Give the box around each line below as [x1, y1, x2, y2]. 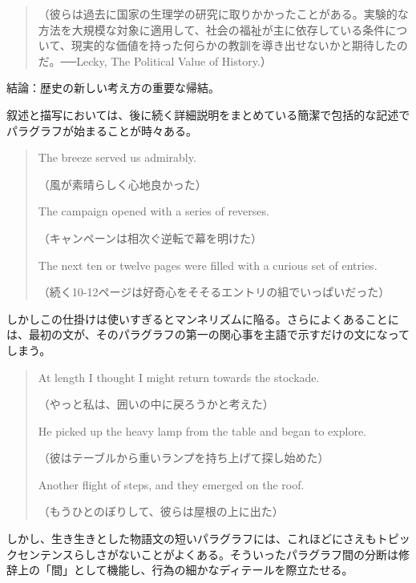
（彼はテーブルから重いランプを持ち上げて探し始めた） [38, 449, 329, 466]
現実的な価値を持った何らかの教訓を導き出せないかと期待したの [71, 37, 408, 54]
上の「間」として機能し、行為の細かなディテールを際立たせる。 [17, 561, 353, 578]
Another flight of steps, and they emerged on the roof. [38, 476, 305, 493]
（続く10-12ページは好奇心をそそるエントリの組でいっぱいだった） [38, 283, 390, 300]
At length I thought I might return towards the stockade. [38, 368, 320, 385]
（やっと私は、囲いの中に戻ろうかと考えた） [38, 396, 274, 412]
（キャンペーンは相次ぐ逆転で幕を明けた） [38, 229, 263, 246]
